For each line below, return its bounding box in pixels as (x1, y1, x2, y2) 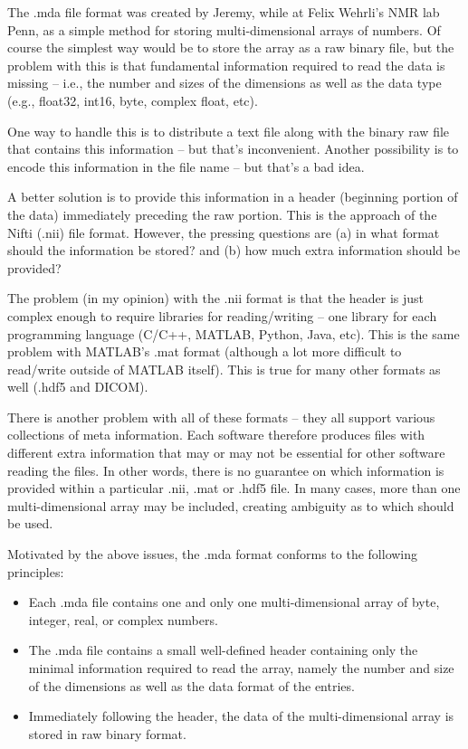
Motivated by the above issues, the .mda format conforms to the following (7, 545, 418, 564)
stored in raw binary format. (28, 724, 186, 743)
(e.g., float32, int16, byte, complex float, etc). (7, 90, 258, 109)
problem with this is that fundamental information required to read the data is (7, 55, 445, 74)
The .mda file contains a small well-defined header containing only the (28, 640, 418, 659)
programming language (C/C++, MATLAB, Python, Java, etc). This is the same (7, 324, 460, 343)
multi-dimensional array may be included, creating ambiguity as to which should (7, 496, 454, 515)
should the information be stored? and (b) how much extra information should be (7, 241, 461, 260)
